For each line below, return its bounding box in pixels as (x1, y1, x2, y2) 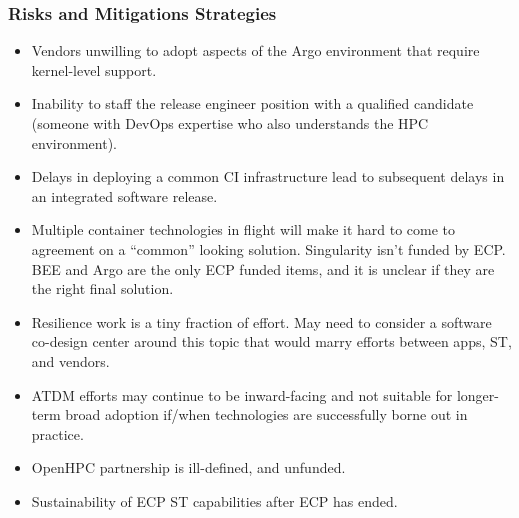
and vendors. (31, 350, 110, 371)
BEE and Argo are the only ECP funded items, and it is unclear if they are (31, 258, 495, 279)
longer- (456, 384, 499, 405)
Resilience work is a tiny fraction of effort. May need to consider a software (31, 311, 492, 332)
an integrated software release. (31, 185, 218, 206)
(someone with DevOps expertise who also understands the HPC (31, 113, 429, 133)
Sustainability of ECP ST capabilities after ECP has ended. (31, 490, 398, 511)
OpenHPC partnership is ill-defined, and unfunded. (31, 457, 346, 478)
